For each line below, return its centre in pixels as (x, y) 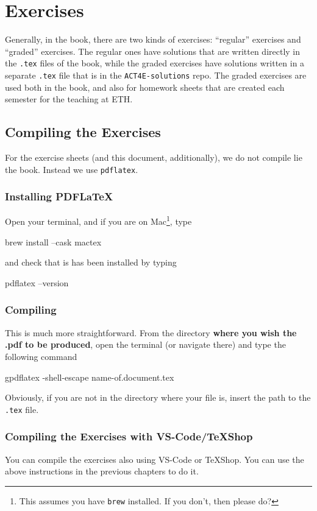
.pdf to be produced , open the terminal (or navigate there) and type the (145, 344)
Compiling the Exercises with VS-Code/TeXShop (129, 436)
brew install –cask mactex (53, 241)
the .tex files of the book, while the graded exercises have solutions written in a (155, 63)
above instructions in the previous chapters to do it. (102, 471)
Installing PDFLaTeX (59, 196)
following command (41, 356)
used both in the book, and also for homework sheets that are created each (145, 87)
